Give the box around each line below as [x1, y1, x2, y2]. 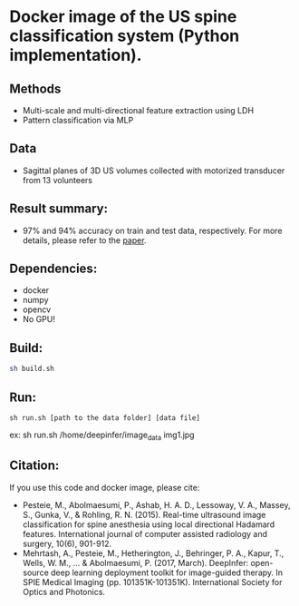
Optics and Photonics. [22, 586, 106, 597]
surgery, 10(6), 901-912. [22, 538, 111, 549]
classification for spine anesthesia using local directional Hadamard [22, 519, 275, 530]
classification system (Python [9, 25, 240, 46]
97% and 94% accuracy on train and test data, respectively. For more [22, 225, 283, 236]
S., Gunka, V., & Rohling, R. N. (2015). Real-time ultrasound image [22, 509, 266, 520]
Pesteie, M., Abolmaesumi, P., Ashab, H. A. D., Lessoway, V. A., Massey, [22, 499, 292, 510]
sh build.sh [9, 365, 54, 374]
